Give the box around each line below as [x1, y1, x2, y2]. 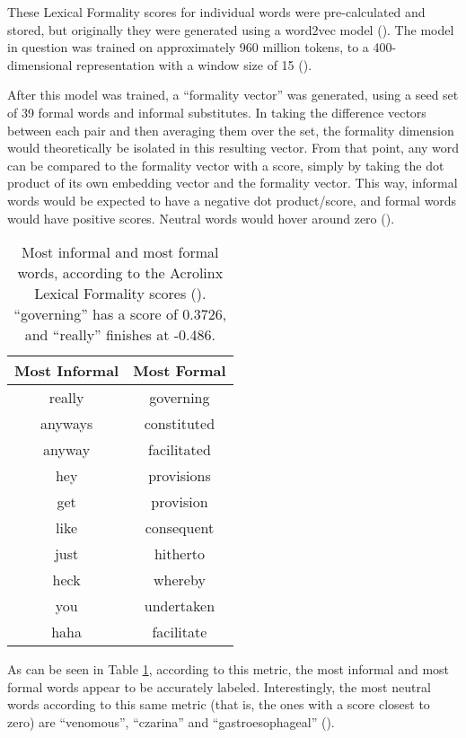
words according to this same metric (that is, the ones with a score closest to [7, 695, 430, 714]
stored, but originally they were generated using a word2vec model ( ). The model [7, 20, 454, 39]
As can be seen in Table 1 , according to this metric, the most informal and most [7, 660, 450, 679]
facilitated [148, 439, 211, 461]
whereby [154, 569, 206, 591]
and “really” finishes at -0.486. [24, 324, 215, 346]
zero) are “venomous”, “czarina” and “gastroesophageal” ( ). [7, 712, 335, 731]
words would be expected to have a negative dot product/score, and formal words [7, 190, 457, 209]
